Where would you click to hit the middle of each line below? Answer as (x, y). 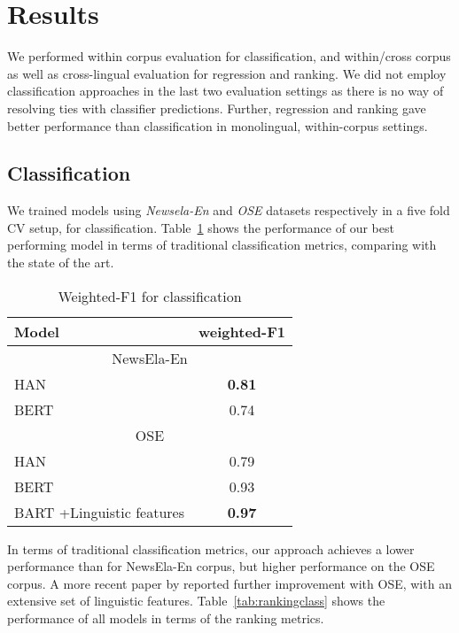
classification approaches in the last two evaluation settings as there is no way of (226, 91)
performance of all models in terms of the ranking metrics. (166, 618)
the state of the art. (61, 262)
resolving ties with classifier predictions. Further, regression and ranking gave (217, 108)
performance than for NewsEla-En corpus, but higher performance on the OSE (221, 566)
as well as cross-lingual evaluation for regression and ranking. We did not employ (227, 73)
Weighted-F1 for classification (150, 296)
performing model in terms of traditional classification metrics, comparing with (222, 245)
